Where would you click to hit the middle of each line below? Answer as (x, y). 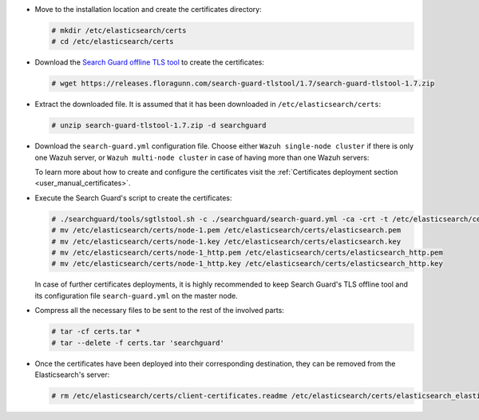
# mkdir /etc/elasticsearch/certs (119, 30)
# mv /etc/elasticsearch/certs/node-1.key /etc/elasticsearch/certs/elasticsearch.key (226, 241)
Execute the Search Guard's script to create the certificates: (133, 198)
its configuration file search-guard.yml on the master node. (137, 295)
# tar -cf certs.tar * (96, 332)
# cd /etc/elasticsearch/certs (113, 42)
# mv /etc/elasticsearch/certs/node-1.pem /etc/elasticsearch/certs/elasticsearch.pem (226, 230)
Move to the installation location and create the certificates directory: (148, 9)
